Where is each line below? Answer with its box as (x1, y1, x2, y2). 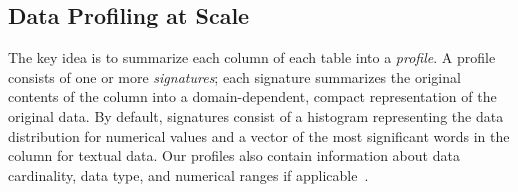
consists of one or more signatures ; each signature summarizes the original (8, 66, 461, 87)
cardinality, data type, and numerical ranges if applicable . (8, 164, 369, 185)
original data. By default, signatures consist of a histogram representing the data (8, 105, 504, 126)
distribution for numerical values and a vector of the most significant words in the (8, 125, 510, 146)
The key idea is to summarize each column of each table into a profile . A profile (8, 47, 496, 68)
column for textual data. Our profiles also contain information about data (8, 145, 460, 166)
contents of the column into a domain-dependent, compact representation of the (8, 86, 497, 107)
